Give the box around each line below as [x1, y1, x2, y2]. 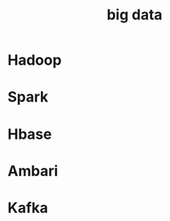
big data [106, 6, 163, 24]
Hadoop [7, 51, 62, 69]
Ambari [7, 161, 58, 180]
